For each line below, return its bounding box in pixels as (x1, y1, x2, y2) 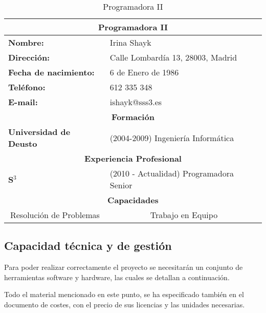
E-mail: (8, 96, 38, 108)
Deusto (8, 138, 37, 149)
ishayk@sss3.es (109, 96, 162, 108)
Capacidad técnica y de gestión (4, 238, 172, 253)
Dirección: (8, 51, 50, 63)
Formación (112, 111, 154, 123)
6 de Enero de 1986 (109, 66, 179, 78)
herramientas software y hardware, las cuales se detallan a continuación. (4, 271, 230, 282)
